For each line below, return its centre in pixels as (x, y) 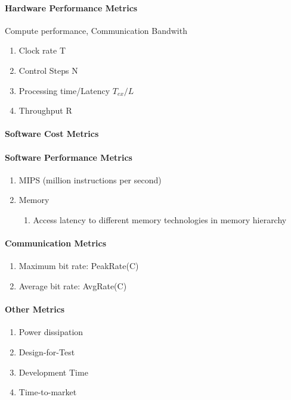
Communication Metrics (56, 243)
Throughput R (45, 110)
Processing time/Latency (64, 90)
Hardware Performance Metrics (71, 7)
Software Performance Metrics (69, 157)
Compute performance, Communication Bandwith (96, 30)
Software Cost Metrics (52, 134)
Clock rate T (42, 50)
